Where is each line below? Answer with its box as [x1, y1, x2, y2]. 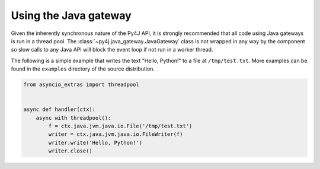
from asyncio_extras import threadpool [23, 81, 139, 88]
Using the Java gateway [11, 9, 132, 22]
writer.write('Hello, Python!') [48, 139, 142, 146]
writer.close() [48, 148, 93, 154]
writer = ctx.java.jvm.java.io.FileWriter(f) [48, 131, 183, 138]
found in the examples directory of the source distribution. [11, 65, 155, 72]
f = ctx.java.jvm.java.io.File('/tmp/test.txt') [48, 123, 193, 130]
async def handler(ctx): [23, 106, 96, 113]
